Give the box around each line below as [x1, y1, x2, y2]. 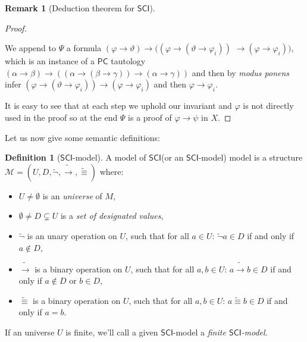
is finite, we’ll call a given [65, 326, 158, 338]
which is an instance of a [5, 55, 95, 67]
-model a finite [173, 326, 226, 338]
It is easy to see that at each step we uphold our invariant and [5, 99, 232, 112]
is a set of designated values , [60, 209, 164, 222]
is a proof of [128, 111, 172, 123]
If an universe [5, 326, 55, 338]
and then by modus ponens [192, 66, 290, 79]
